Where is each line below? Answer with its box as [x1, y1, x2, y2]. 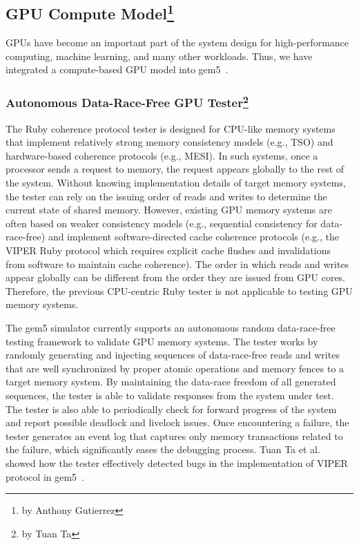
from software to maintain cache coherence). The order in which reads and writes [6, 256, 349, 271]
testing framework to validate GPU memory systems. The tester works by [6, 334, 318, 348]
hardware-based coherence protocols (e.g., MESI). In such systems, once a [6, 148, 318, 162]
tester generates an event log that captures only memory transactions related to [6, 428, 343, 443]
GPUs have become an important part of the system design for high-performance [6, 35, 349, 50]
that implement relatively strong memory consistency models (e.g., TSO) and [6, 135, 333, 149]
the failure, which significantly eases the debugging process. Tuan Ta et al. [6, 442, 320, 457]
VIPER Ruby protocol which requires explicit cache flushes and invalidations [6, 243, 331, 257]
